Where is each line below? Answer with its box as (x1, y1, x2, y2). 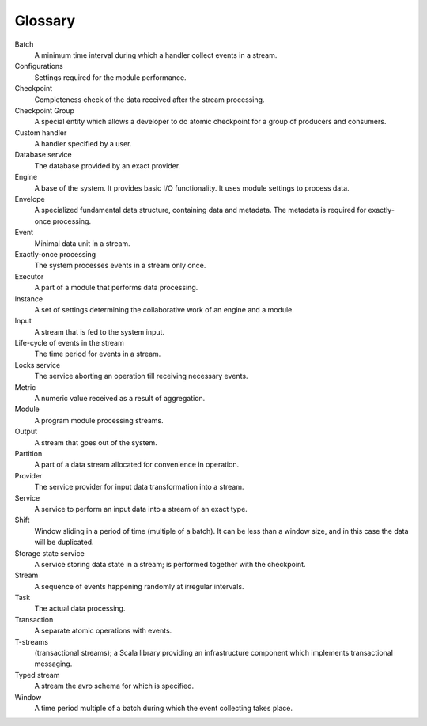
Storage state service (14, 548, 85, 558)
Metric (14, 382, 36, 391)
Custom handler (14, 127, 67, 138)
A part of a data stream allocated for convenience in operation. (34, 459, 240, 470)
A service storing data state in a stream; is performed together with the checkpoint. (34, 559, 306, 569)
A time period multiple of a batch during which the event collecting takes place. (34, 703, 293, 713)
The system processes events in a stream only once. (34, 261, 206, 270)
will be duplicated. (34, 538, 94, 547)
